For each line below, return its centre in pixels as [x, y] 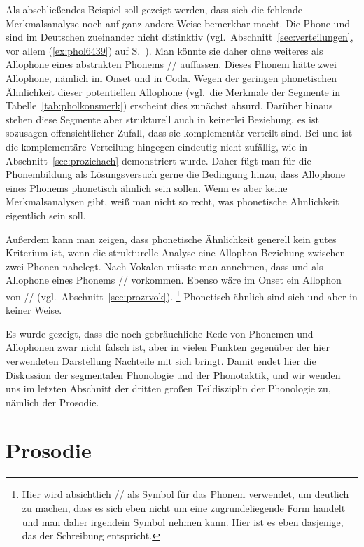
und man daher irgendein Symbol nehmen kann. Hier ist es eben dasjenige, [183, 521]
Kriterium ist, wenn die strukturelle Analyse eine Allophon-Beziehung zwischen [176, 252]
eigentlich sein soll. [46, 215]
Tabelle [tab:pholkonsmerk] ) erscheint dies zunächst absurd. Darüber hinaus [169, 105]
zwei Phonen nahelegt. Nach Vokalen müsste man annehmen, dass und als [164, 266]
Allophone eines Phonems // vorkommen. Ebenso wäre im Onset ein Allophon [174, 280]
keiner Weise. [34, 310]
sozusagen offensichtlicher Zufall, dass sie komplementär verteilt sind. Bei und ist [179, 133]
